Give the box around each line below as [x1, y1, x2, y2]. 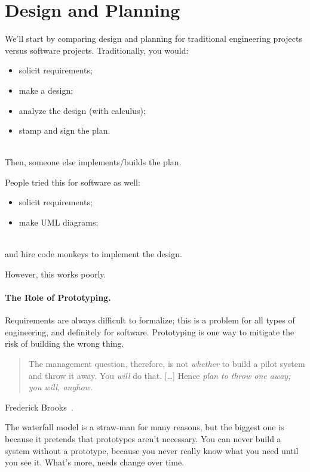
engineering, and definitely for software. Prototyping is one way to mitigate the [5, 325, 294, 338]
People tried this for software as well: [5, 175, 140, 188]
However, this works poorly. [5, 267, 106, 280]
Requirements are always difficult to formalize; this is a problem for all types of [5, 314, 295, 326]
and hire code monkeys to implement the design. [5, 248, 182, 260]
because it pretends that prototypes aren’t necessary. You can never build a [5, 432, 281, 445]
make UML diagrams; [19, 216, 99, 229]
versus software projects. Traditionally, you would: [5, 44, 189, 56]
